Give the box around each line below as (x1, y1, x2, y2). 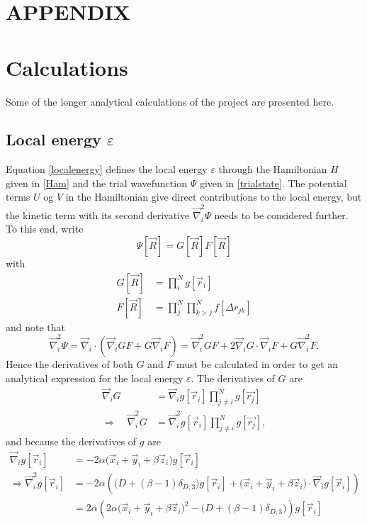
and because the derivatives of (6, 433, 137, 448)
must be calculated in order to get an (176, 356, 339, 371)
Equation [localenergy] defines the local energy (6, 162, 208, 177)
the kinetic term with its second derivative (6, 207, 190, 222)
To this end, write (6, 221, 84, 236)
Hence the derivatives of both (6, 356, 133, 371)
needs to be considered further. (214, 207, 349, 222)
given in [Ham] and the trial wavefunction (6, 175, 187, 190)
